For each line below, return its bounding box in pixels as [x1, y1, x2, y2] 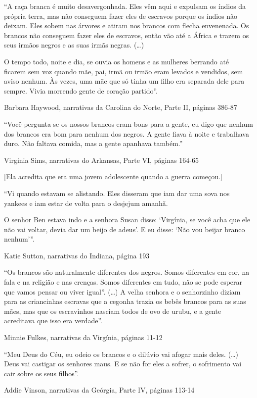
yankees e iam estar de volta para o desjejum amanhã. [4, 198, 168, 208]
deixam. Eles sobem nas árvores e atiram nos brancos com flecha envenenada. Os [4, 20, 249, 31]
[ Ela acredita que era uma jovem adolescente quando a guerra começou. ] [4, 171, 222, 182]
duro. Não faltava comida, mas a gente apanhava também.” [4, 138, 183, 149]
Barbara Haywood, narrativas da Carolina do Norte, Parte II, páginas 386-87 [4, 102, 237, 112]
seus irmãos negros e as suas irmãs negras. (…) [4, 40, 144, 50]
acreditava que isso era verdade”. [4, 315, 102, 326]
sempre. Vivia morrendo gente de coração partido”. [4, 85, 158, 96]
